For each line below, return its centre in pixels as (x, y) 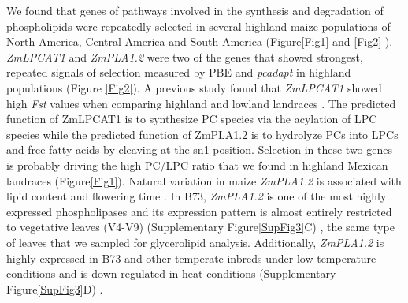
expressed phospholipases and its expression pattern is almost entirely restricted (199, 211)
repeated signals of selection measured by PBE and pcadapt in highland (179, 72)
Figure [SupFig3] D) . (55, 288)
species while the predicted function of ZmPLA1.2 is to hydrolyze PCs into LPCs (202, 134)
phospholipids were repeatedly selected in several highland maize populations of (198, 26)
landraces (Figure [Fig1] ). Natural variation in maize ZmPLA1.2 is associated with (204, 180)
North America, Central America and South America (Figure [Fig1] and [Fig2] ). (200, 41)
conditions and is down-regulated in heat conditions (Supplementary (171, 273)
